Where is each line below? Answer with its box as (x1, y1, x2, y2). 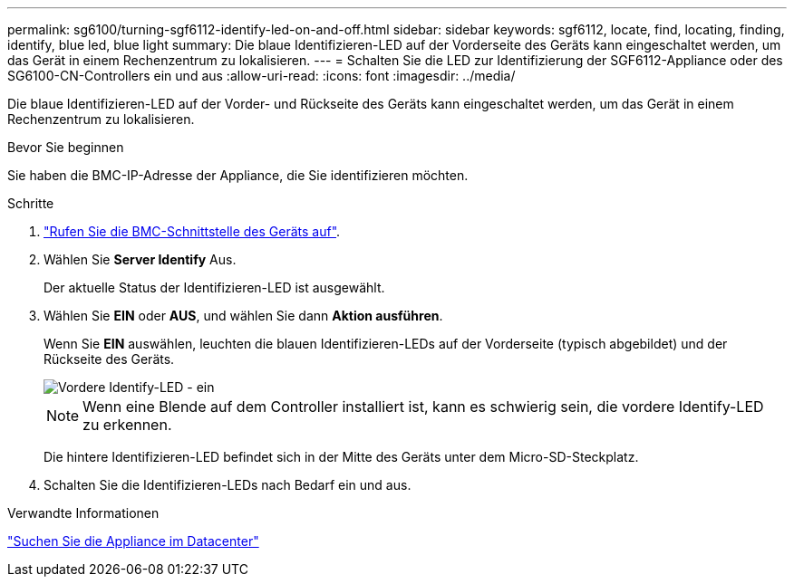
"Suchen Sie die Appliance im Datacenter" (7, 533, 259, 549)
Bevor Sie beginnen (7, 139, 124, 155)
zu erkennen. (82, 416, 172, 434)
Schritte (7, 196, 54, 211)
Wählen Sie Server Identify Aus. (44, 252, 237, 267)
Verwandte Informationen (7, 505, 160, 521)
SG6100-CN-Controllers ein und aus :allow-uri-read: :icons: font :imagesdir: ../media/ (7, 68, 516, 83)
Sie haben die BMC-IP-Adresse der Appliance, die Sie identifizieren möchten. (7, 168, 469, 183)
